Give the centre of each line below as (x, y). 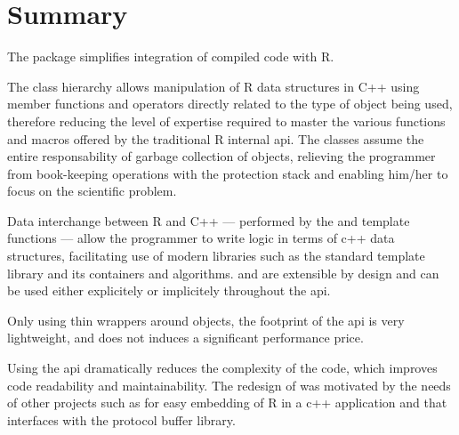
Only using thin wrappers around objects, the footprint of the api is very (206, 320)
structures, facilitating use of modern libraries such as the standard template (216, 256)
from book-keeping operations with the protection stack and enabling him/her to (228, 173)
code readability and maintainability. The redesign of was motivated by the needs (229, 385)
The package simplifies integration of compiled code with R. (171, 56)
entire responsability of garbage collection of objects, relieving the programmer (221, 156)
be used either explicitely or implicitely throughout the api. (169, 290)
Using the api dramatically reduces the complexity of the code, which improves (222, 368)
